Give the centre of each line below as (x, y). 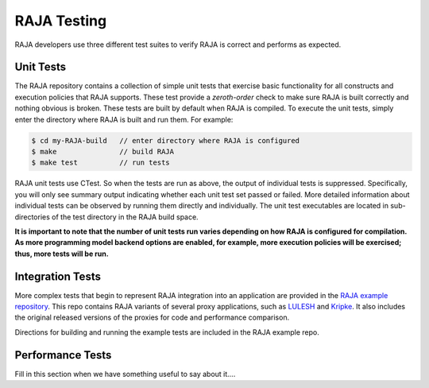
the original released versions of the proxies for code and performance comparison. (152, 317)
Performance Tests (63, 355)
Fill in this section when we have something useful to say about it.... (125, 374)
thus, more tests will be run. (62, 254)
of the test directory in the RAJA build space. (125, 217)
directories (33, 217)
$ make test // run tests (100, 163)
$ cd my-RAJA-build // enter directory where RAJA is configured (166, 140)
